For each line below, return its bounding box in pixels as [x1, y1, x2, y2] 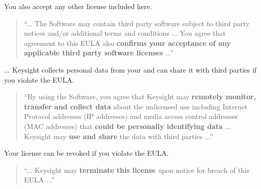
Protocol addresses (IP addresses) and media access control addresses [24, 111, 238, 121]
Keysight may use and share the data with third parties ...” [24, 131, 213, 141]
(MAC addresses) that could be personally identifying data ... [24, 120, 231, 131]
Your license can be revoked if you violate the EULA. [4, 148, 169, 158]
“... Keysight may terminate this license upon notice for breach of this [24, 164, 250, 175]
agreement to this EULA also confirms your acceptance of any [24, 37, 231, 48]
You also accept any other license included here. [4, 1, 152, 11]
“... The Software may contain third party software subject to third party [24, 18, 250, 28]
